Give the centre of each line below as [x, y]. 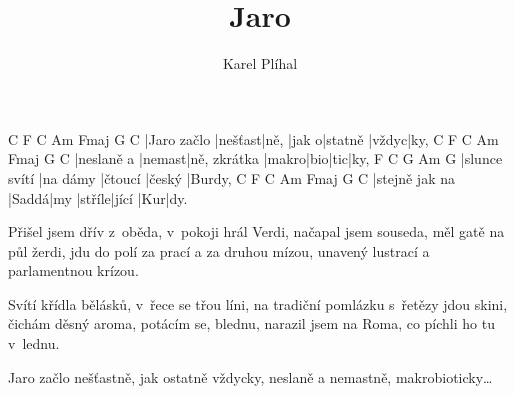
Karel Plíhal [260, 63]
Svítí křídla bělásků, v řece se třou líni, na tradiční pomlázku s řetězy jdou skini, [258, 303]
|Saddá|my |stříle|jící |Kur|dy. [98, 197]
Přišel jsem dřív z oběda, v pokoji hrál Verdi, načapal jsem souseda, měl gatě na [256, 231]
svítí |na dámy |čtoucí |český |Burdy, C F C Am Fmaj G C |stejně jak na [231, 177]
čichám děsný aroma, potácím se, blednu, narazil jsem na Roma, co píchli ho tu [251, 323]
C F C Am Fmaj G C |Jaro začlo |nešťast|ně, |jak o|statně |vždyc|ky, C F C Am [253, 138]
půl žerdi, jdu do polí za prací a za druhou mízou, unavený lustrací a [219, 250]
